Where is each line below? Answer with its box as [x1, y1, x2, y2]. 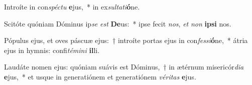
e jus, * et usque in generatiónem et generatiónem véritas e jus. [4, 71, 196, 81]
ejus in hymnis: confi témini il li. [4, 44, 100, 55]
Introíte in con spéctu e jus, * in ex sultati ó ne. [4, 1, 140, 11]
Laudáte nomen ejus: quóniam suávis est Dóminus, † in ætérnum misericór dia [4, 61, 244, 72]
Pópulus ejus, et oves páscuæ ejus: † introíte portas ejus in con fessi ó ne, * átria [4, 35, 248, 45]
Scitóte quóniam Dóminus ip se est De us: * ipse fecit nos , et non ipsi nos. [4, 18, 231, 28]
